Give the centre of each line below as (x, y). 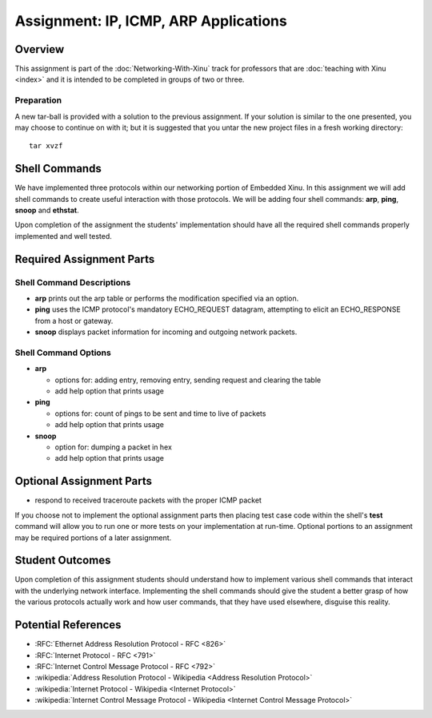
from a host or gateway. (74, 321)
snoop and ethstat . (47, 210)
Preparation (38, 100)
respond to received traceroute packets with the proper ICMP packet (148, 500)
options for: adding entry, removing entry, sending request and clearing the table (188, 380)
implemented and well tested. (63, 236)
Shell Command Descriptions (73, 282)
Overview (40, 49)
